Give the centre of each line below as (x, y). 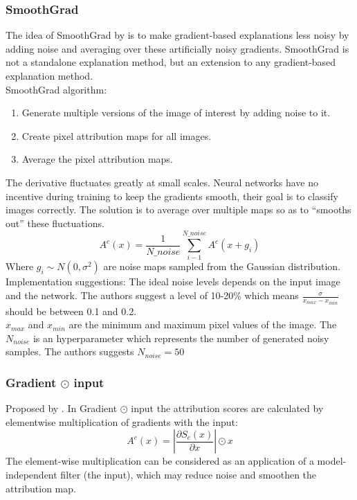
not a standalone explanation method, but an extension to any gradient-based (171, 62)
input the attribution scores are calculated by (227, 408)
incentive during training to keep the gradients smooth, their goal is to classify (172, 196)
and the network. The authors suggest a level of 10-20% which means (152, 295)
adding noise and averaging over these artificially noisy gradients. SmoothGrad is (177, 48)
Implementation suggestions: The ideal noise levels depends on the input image (173, 282)
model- (332, 461)
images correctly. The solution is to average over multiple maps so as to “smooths (178, 209)
